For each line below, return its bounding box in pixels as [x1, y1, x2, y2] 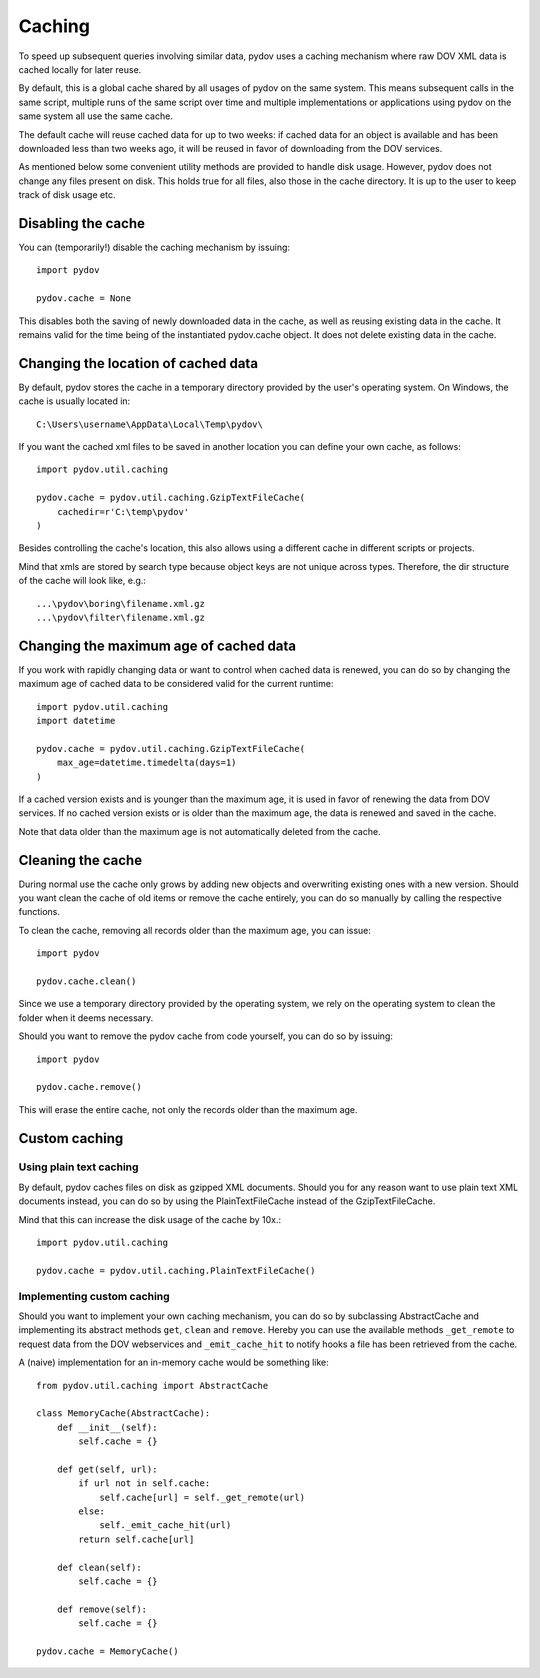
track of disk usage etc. [18, 189, 116, 201]
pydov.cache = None [36, 293, 132, 304]
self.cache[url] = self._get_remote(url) [99, 1491, 305, 1503]
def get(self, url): [56, 1463, 158, 1475]
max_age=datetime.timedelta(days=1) [56, 757, 237, 769]
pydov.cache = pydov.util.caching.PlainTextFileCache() [36, 1265, 316, 1276]
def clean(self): [56, 1561, 142, 1573]
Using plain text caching [18, 1160, 139, 1174]
